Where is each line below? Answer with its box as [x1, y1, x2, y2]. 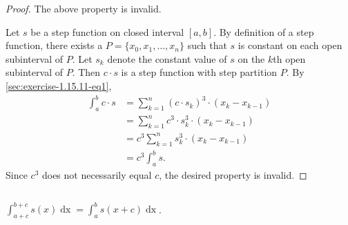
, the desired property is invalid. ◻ [159, 167, 307, 182]
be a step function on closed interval [30, 24, 184, 39]
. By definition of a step [213, 24, 314, 39]
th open [273, 51, 306, 66]
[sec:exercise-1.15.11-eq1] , [6, 78, 112, 92]
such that [187, 38, 227, 52]
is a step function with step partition [121, 65, 278, 79]
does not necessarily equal [41, 167, 152, 182]
